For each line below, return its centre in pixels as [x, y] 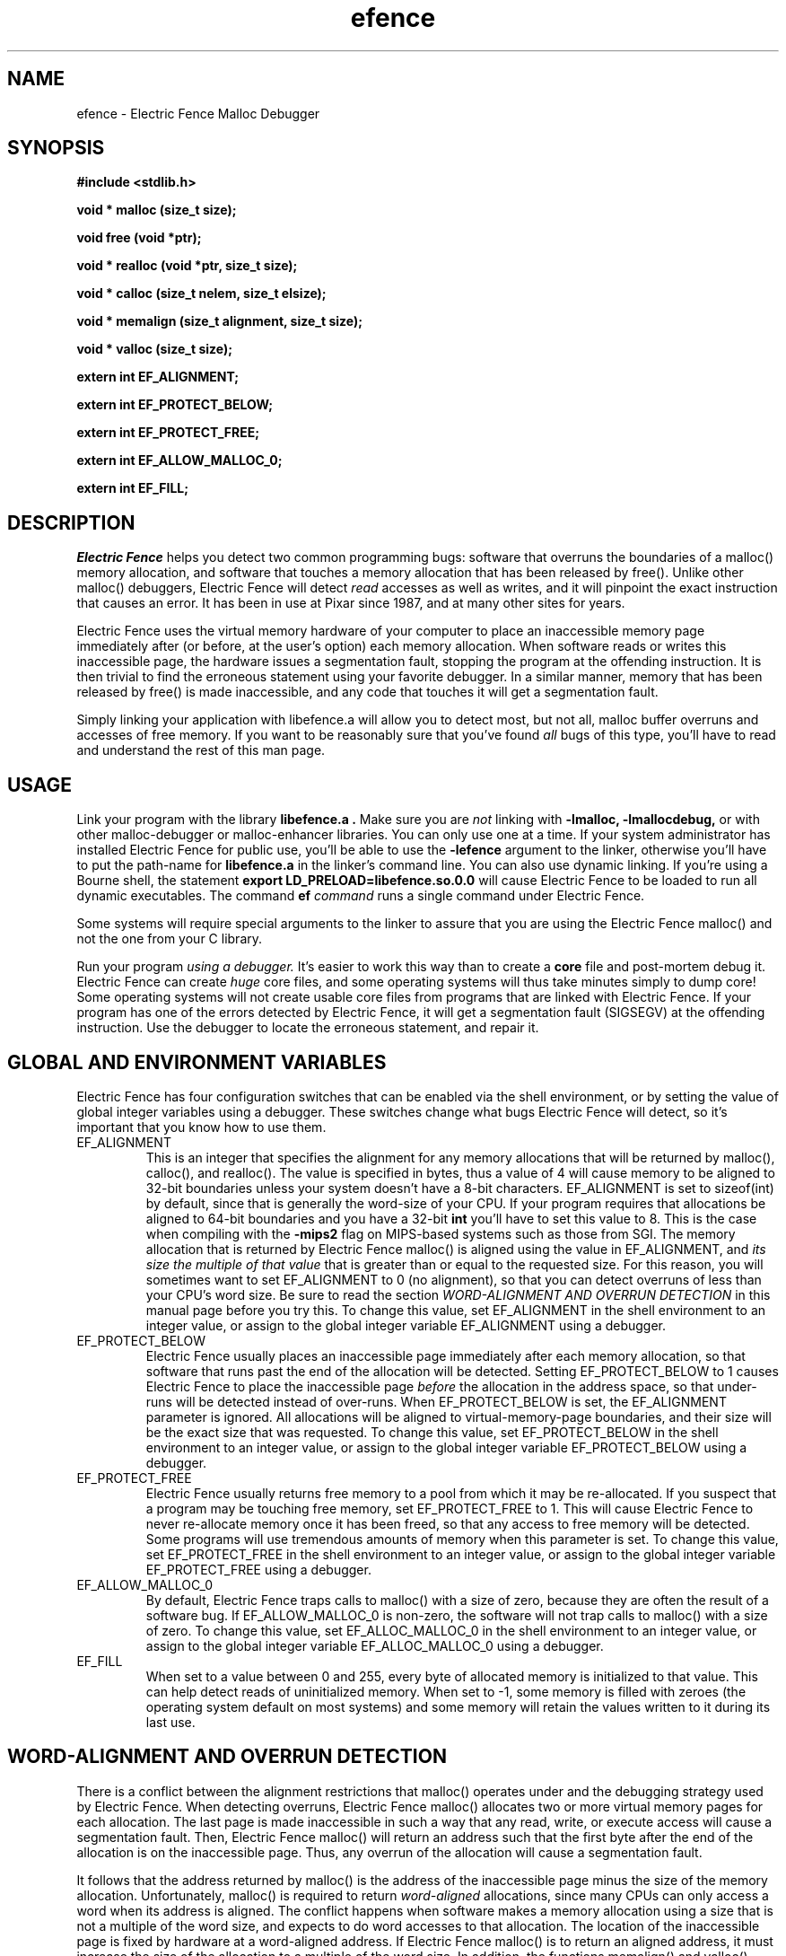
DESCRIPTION [71, 522]
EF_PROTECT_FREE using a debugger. [258, 1569]
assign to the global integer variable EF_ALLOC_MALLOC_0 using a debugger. [375, 1645]
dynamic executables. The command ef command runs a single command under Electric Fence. [361, 896]
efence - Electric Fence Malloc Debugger [198, 113]
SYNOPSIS [56, 148]
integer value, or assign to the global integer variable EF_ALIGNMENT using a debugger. [406, 1325]
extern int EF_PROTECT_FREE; [168, 433]
